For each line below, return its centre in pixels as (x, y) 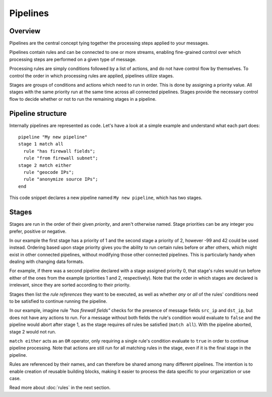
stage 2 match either (45, 165)
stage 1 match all (41, 144)
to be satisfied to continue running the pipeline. (58, 301)
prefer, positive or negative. (38, 231)
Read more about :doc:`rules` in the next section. (60, 387)
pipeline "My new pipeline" (53, 137)
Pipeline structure (38, 113)
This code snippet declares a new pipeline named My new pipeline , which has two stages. (106, 198)
